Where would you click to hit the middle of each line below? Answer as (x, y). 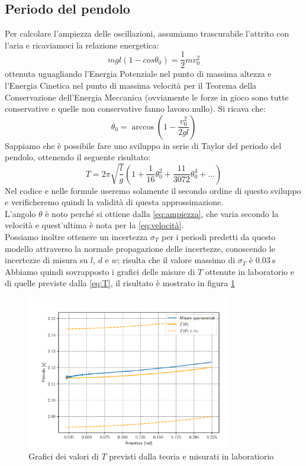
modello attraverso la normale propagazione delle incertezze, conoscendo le (140, 248)
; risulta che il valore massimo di (176, 260)
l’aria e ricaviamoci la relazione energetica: (82, 45)
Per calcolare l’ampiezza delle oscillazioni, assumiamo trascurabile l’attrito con (147, 33)
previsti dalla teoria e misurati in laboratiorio (191, 456)
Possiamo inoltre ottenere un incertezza (76, 237)
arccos (143, 127)
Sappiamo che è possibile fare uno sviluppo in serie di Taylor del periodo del (143, 145)
